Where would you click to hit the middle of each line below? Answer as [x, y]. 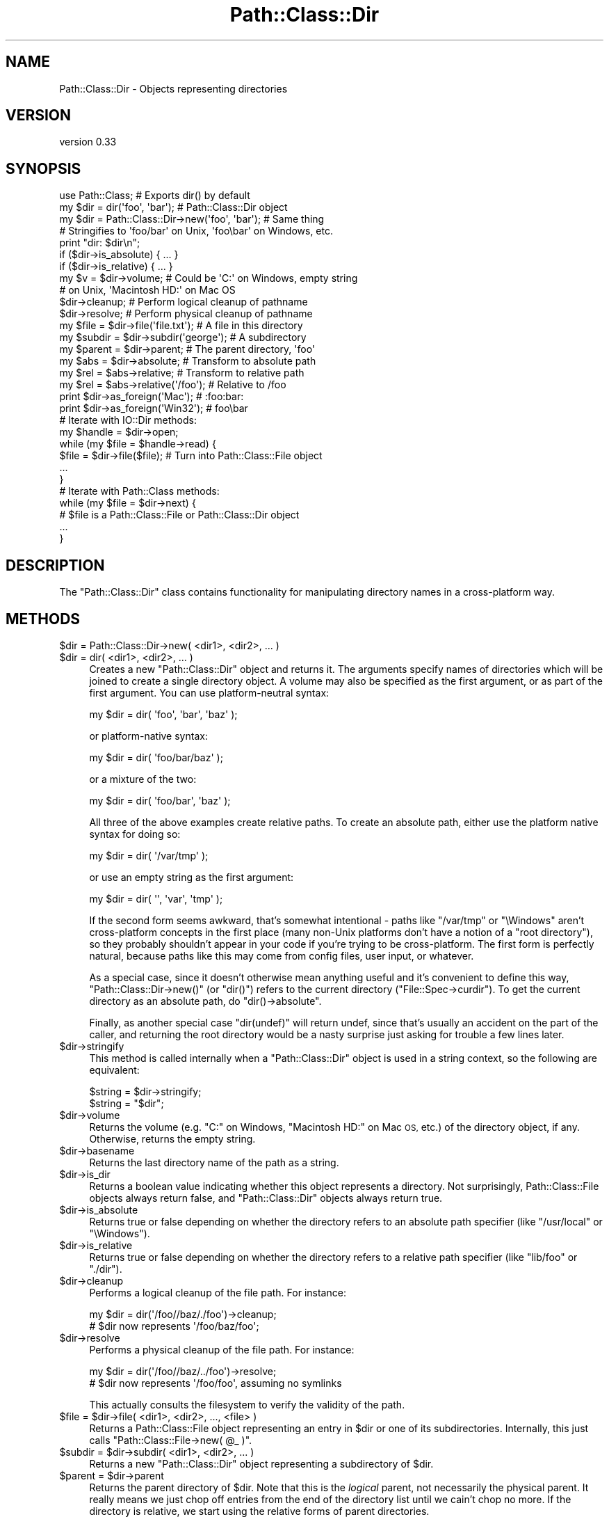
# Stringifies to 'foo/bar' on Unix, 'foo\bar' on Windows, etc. [196, 231]
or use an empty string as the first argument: [192, 877]
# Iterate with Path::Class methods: [139, 491]
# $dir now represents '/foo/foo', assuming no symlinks [216, 1383]
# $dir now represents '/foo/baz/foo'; [174, 1326]
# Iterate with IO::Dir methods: [128, 420]
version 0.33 [88, 142]
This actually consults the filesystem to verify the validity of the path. [247, 1404]
